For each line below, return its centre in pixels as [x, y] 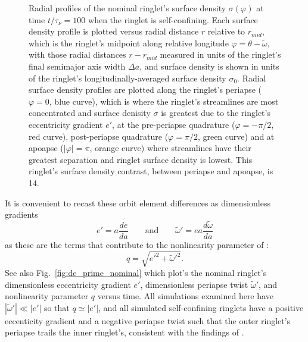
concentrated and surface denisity [90, 113]
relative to [226, 31]
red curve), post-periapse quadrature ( [99, 136]
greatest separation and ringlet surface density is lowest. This [141, 159]
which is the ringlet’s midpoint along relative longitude [129, 43]
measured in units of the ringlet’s [220, 54]
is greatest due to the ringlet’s [216, 113]
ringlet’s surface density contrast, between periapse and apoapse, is [151, 171]
